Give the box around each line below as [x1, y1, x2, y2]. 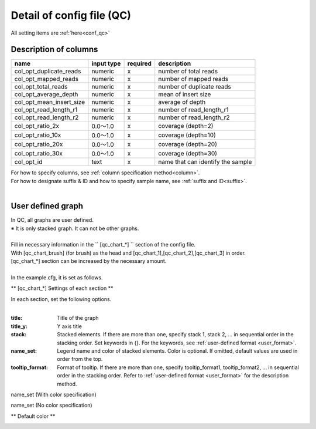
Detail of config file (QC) [11, 9, 132, 22]
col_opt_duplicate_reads [14, 67, 81, 76]
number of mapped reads [158, 75, 228, 83]
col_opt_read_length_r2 [14, 113, 79, 121]
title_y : [11, 323, 28, 330]
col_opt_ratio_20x [14, 140, 63, 148]
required [127, 59, 152, 67]
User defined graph [11, 201, 83, 211]
